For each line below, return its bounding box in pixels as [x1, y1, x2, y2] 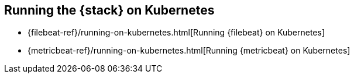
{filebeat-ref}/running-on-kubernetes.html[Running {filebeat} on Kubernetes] [28, 27, 325, 38]
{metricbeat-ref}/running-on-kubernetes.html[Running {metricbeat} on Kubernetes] [28, 45, 350, 56]
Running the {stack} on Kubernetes [4, 3, 215, 17]
